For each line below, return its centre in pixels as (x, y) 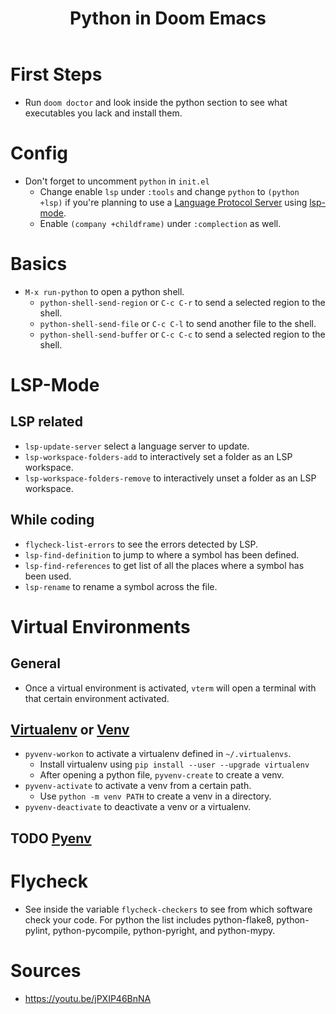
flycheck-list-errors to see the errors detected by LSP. (141, 544)
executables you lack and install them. (103, 113)
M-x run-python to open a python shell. (104, 291)
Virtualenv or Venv (70, 730)
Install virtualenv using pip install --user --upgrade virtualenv (174, 764)
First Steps (56, 74)
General (36, 663)
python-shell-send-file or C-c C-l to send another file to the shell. (178, 323)
